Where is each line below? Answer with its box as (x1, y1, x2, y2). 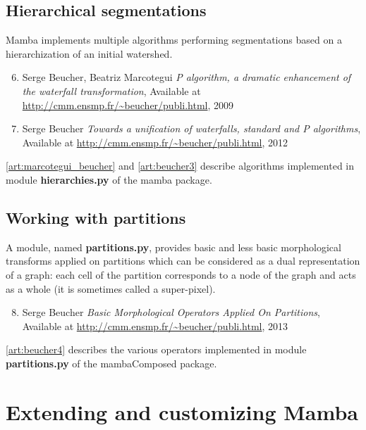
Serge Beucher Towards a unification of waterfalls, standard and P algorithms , (22, 121, 361, 136)
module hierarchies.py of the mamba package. (6, 172, 212, 186)
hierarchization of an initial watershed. (6, 46, 173, 61)
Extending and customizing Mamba (6, 397, 358, 426)
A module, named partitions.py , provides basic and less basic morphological (6, 239, 341, 254)
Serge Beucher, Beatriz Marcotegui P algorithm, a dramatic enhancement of (22, 70, 351, 84)
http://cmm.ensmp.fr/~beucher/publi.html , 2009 (22, 97, 234, 112)
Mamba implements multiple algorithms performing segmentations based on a (6, 32, 342, 47)
